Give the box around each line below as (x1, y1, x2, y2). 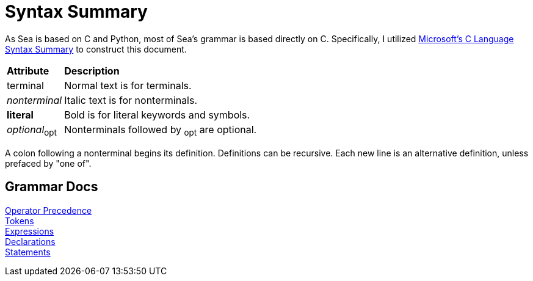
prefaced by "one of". (5, 158, 92, 169)
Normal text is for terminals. (64, 79, 192, 92)
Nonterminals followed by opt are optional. (64, 123, 257, 137)
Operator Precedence (5, 205, 92, 216)
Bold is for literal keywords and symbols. (64, 108, 250, 121)
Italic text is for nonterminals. (64, 93, 198, 106)
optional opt (7, 123, 57, 137)
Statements (5, 246, 51, 257)
